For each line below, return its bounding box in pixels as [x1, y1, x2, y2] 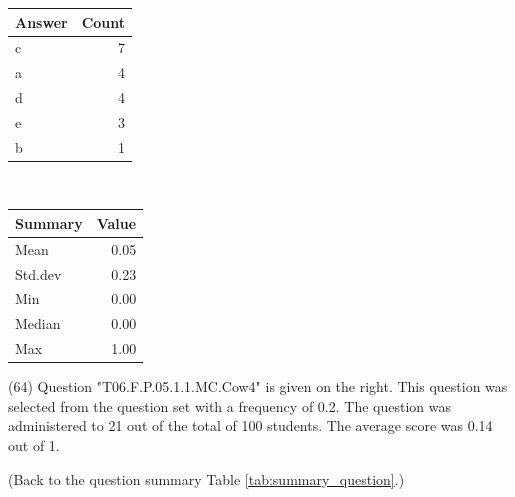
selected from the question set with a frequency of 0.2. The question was [8, 395, 451, 416]
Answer [15, 11, 68, 32]
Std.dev [15, 263, 62, 284]
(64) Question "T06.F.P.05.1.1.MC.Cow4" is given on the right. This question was [8, 376, 508, 397]
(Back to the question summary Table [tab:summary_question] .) [8, 468, 405, 489]
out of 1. [8, 435, 60, 455]
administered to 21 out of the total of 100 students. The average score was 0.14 [8, 415, 493, 436]
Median [15, 313, 61, 334]
